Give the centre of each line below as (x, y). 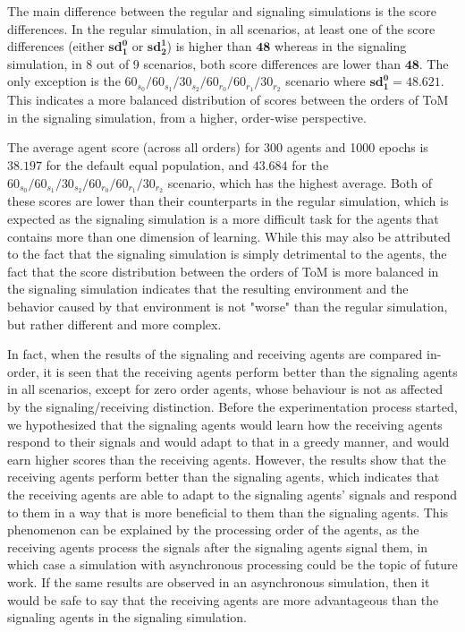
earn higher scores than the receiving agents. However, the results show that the (227, 459)
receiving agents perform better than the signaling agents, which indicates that (224, 477)
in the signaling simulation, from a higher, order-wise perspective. (187, 117)
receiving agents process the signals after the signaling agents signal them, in (218, 547)
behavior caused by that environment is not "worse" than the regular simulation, (228, 307)
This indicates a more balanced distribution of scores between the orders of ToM (228, 100)
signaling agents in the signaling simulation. (127, 617)
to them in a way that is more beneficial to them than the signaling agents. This (228, 512)
